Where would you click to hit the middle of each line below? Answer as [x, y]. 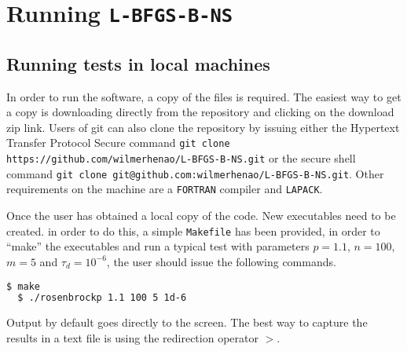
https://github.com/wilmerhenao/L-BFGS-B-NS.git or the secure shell [181, 158]
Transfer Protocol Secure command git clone [118, 143]
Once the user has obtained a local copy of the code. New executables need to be [201, 216]
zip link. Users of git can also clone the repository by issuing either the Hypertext [203, 127]
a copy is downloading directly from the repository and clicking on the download [200, 112]
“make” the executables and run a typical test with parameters [158, 246]
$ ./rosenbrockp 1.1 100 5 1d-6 [102, 298]
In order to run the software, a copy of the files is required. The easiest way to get [204, 96]
